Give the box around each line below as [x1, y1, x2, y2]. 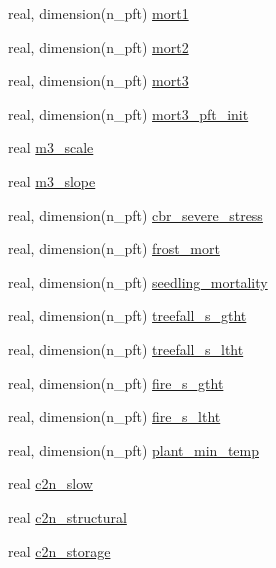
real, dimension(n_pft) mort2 [8, 36, 189, 57]
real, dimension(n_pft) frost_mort [8, 238, 220, 259]
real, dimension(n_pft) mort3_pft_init [8, 103, 249, 124]
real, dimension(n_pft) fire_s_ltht [8, 406, 221, 427]
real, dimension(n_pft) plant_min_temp [8, 439, 260, 460]
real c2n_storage [8, 540, 111, 561]
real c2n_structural [8, 506, 127, 527]
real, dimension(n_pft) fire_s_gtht [8, 372, 224, 393]
